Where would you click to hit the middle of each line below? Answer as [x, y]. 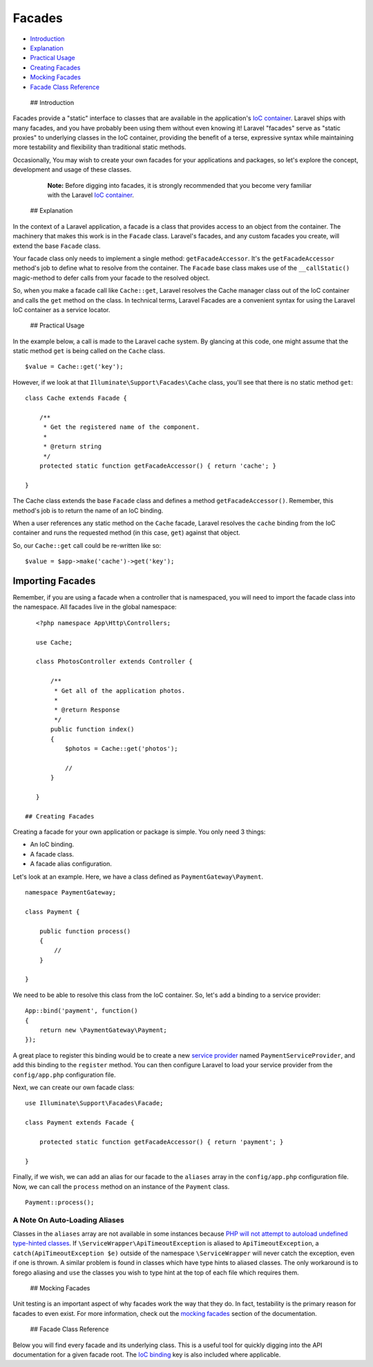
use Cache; [54, 642]
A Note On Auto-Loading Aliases [68, 1220]
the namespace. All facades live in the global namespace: [95, 607]
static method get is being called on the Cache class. [89, 351]
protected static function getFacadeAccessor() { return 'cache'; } [157, 466]
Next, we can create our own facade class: [74, 1087]
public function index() [93, 729]
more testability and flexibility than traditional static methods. [99, 147]
